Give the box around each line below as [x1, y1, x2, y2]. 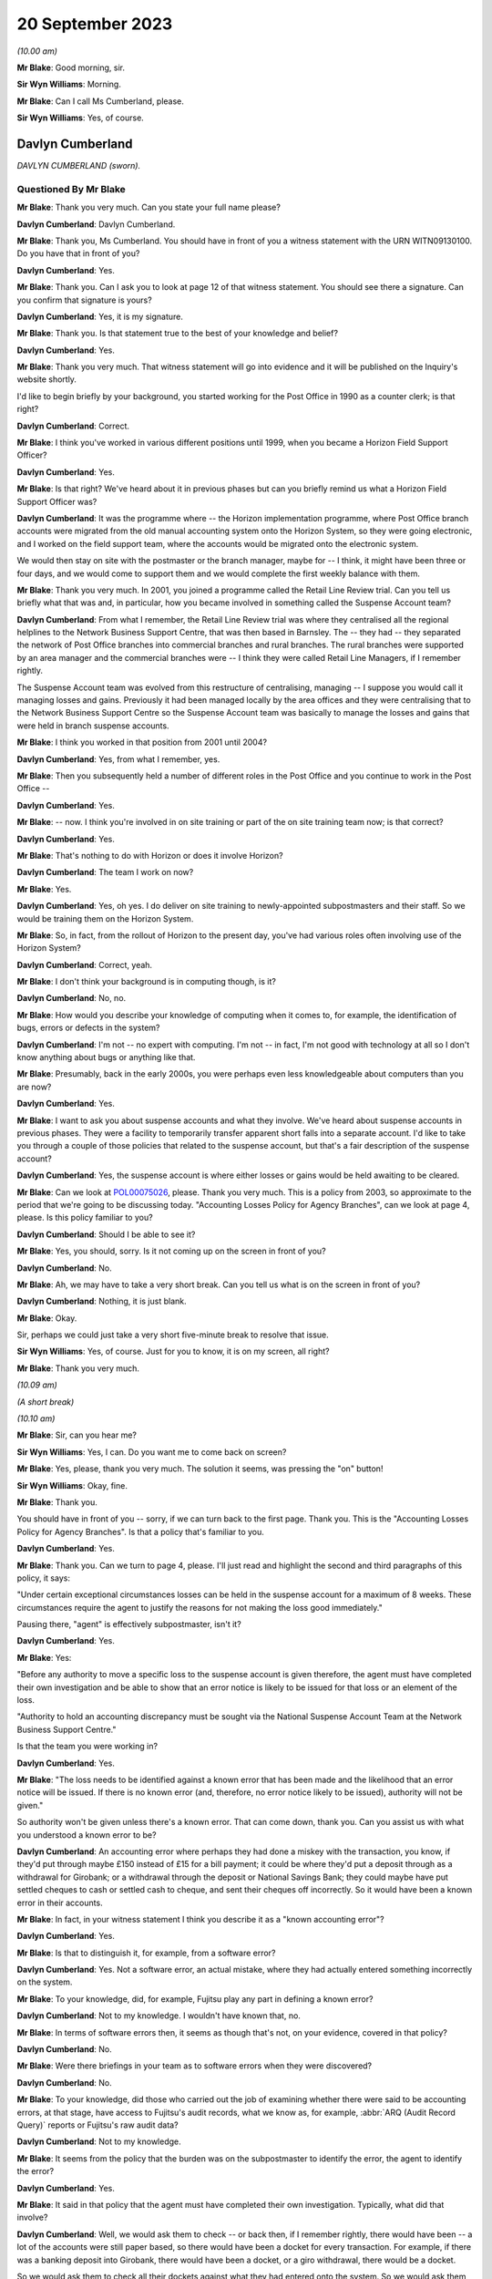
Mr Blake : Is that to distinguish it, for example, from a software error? [16, 1947, 276, 1958]
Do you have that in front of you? [16, 248, 140, 259]
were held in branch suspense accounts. [16, 720, 169, 731]
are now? [16, 1081, 52, 1092]
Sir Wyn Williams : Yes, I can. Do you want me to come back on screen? [16, 1446, 287, 1458]
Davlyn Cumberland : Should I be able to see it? [16, 1229, 196, 1240]
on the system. [16, 1976, 73, 1987]
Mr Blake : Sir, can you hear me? [16, 1429, 137, 1440]
